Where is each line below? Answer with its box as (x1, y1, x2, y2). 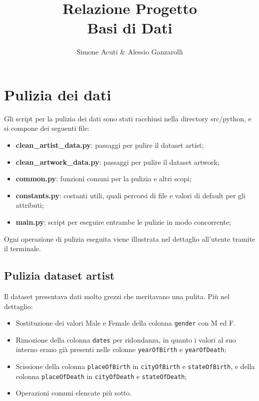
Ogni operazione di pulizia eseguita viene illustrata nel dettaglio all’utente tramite (4, 233, 256, 244)
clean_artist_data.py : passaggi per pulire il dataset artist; (15, 140, 204, 150)
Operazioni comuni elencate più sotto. (15, 388, 132, 398)
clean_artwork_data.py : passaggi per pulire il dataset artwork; (15, 156, 220, 167)
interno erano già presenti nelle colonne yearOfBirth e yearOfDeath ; (15, 344, 227, 355)
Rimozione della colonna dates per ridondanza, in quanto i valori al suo (15, 334, 236, 345)
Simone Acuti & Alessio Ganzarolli (76, 46, 183, 57)
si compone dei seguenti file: (4, 123, 90, 133)
